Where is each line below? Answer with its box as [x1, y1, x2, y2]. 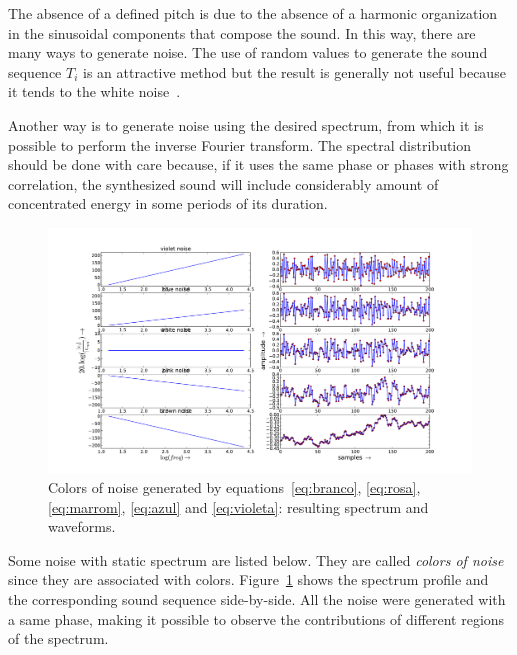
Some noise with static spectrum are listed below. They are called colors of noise [8, 549, 504, 570]
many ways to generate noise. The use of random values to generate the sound [8, 42, 488, 63]
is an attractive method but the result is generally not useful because [83, 61, 506, 82]
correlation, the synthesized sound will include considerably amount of [8, 173, 439, 194]
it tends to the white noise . [8, 81, 181, 102]
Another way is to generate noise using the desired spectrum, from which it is [8, 114, 484, 135]
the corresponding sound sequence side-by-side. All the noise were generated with [8, 589, 506, 610]
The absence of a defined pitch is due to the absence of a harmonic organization [8, 3, 498, 23]
